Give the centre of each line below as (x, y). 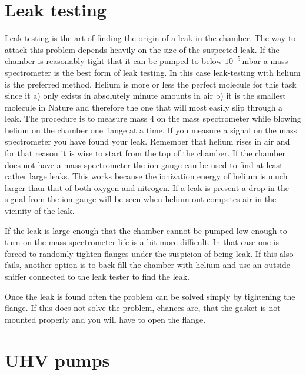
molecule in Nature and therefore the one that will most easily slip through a (144, 107)
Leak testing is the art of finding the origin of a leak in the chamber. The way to (150, 38)
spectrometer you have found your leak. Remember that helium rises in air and (147, 141)
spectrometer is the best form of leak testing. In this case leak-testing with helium (153, 72)
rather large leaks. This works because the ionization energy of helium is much (146, 176)
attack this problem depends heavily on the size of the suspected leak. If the (142, 49)
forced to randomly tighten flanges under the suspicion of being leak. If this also (149, 253)
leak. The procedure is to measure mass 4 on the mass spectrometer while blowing (153, 118)
